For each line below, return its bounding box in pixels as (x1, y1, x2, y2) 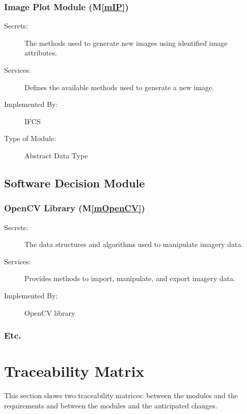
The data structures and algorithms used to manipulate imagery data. (24, 239, 243, 250)
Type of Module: (4, 133, 56, 144)
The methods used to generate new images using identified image (24, 37, 228, 48)
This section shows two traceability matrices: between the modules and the (4, 390, 238, 401)
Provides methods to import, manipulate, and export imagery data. (24, 273, 235, 284)
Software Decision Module (4, 175, 145, 190)
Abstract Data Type (24, 150, 88, 160)
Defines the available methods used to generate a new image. (24, 81, 214, 92)
